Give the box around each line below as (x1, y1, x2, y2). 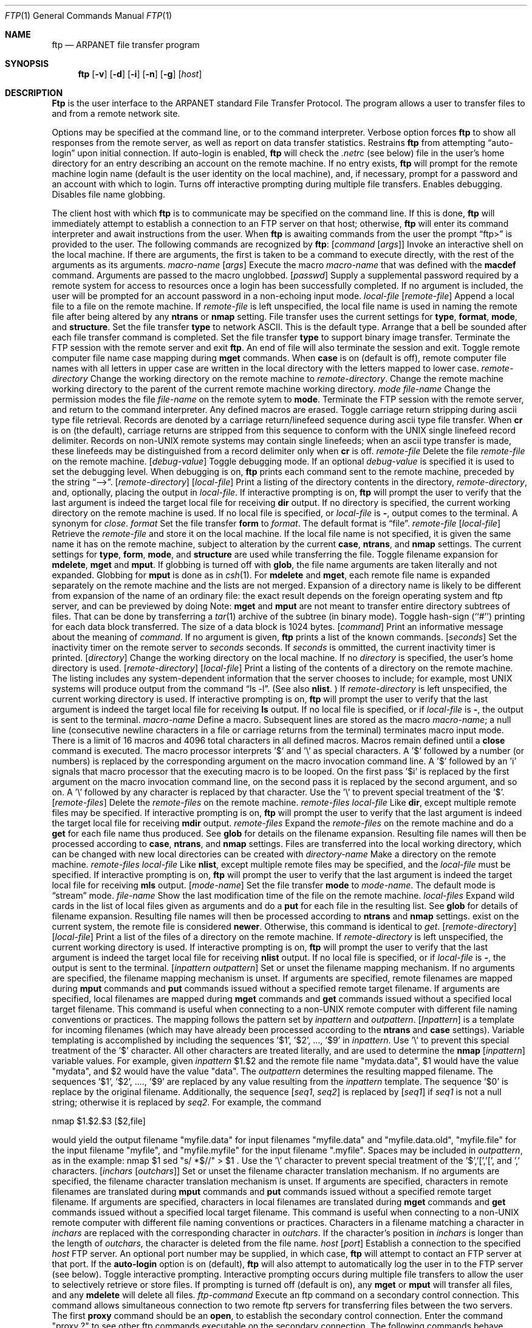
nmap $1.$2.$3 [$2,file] (52, 1116, 146, 1126)
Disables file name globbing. (52, 189, 165, 199)
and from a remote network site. (52, 108, 180, 119)
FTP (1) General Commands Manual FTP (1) (5, 10, 172, 21)
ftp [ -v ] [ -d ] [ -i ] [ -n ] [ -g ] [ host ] (78, 69, 202, 79)
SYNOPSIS (5, 58, 49, 69)
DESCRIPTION (5, 88, 63, 98)
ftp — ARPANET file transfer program (52, 40, 200, 50)
